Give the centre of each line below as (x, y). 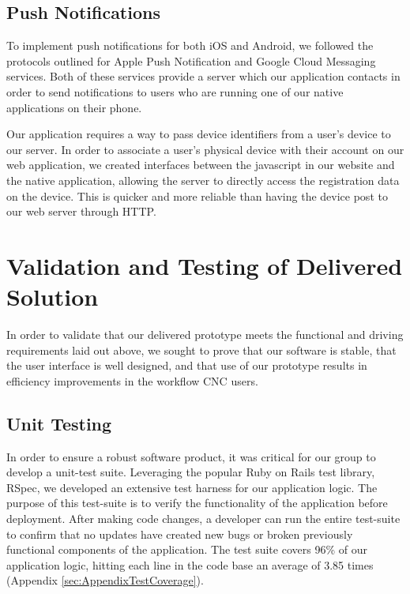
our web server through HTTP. (81, 211)
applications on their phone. (74, 107)
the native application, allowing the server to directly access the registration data (203, 180)
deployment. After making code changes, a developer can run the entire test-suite (203, 518)
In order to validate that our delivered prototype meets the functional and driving (205, 335)
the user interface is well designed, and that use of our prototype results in (187, 365)
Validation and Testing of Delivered (205, 265)
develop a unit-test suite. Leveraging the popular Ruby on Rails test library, (191, 472)
